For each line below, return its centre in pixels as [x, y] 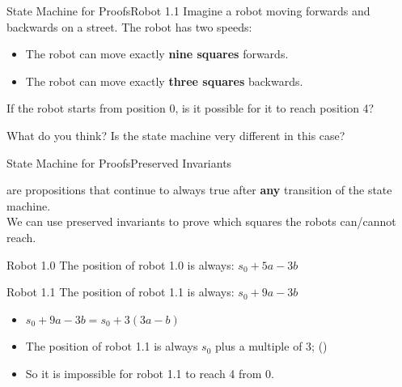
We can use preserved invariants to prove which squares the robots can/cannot [201, 221]
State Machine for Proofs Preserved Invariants [119, 162]
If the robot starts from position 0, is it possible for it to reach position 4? [190, 108]
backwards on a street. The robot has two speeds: [129, 26]
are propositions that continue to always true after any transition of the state [199, 190]
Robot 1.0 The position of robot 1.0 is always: [121, 264]
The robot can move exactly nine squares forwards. [157, 54]
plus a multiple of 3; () [271, 346]
